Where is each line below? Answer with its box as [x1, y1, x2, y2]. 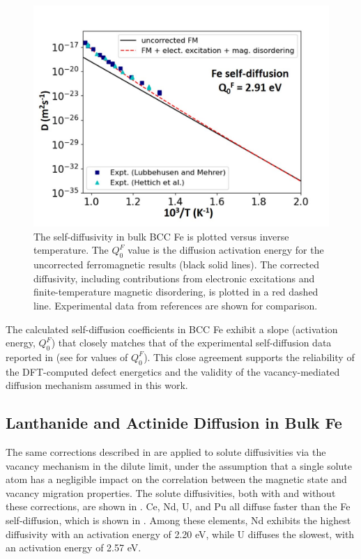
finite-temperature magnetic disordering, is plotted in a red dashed [33, 284, 318, 299]
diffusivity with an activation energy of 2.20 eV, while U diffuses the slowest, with [6, 526, 355, 541]
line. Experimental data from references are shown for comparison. [33, 298, 318, 312]
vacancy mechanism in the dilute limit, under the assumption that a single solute [6, 458, 353, 473]
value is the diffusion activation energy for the [128, 243, 324, 257]
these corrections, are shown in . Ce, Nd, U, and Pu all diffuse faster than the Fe [6, 499, 351, 514]
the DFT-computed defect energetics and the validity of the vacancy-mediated [6, 364, 340, 378]
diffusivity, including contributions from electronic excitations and [33, 270, 315, 285]
